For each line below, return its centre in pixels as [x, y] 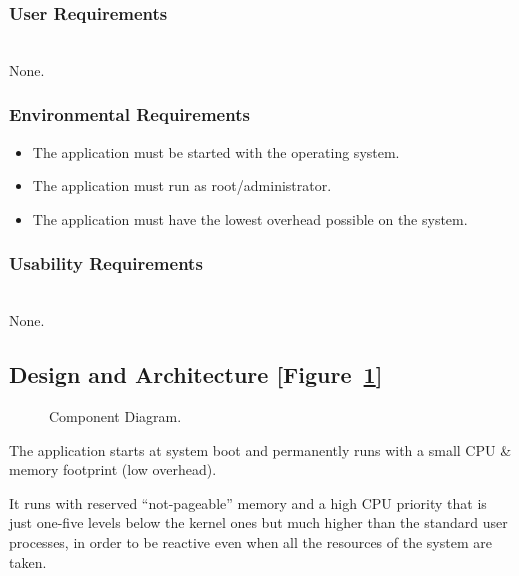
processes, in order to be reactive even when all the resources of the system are [250, 541]
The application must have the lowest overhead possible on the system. [250, 218]
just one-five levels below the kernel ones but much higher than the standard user [258, 522]
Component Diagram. [115, 416]
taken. [28, 561]
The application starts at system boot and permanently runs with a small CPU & [260, 449]
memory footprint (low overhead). [113, 469]
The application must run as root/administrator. [182, 185]
